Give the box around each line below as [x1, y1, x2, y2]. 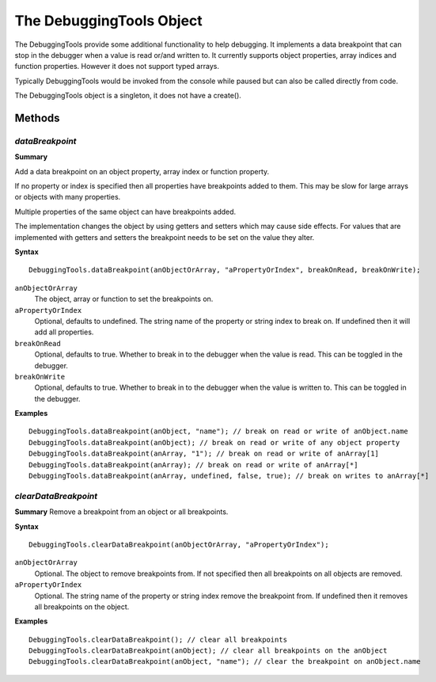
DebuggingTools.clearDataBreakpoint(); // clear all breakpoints [28, 634, 288, 644]
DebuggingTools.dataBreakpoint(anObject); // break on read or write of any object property [28, 438, 400, 447]
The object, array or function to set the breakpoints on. [34, 294, 214, 304]
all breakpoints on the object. [34, 602, 130, 612]
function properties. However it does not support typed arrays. [14, 62, 219, 71]
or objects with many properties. [14, 192, 121, 202]
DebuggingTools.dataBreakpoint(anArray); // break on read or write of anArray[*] [28, 460, 358, 469]
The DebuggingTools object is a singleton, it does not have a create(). [14, 91, 241, 101]
